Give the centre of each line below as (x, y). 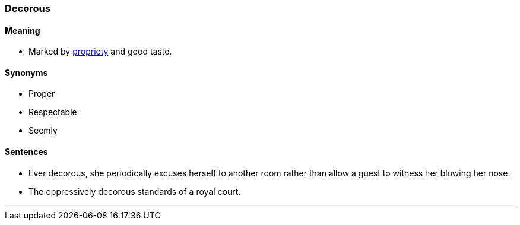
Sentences (26, 152)
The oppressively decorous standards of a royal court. (135, 191)
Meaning (23, 30)
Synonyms (26, 72)
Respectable (53, 112)
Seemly (43, 131)
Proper (42, 94)
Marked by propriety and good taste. (100, 52)
